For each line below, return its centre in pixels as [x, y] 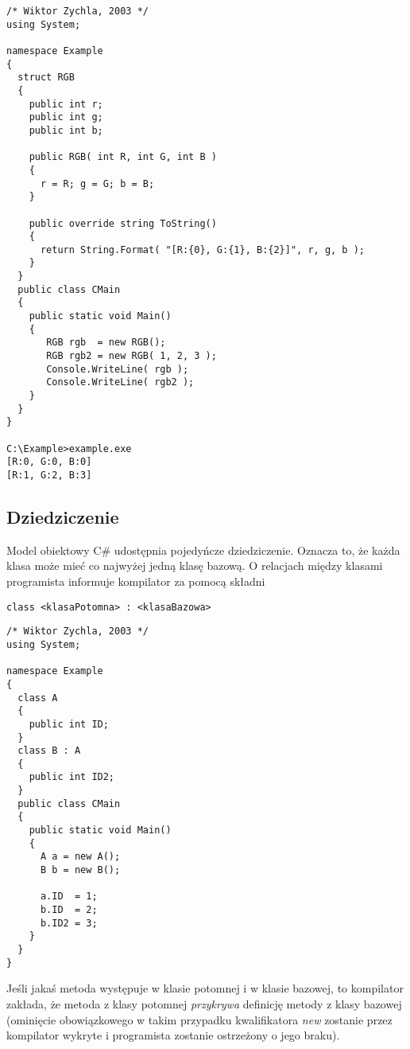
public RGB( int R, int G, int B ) [123, 157]
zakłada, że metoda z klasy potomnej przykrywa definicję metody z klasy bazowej [204, 1003]
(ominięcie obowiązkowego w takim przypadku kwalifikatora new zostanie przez [199, 1019]
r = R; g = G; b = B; [97, 183]
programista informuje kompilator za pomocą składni [136, 581]
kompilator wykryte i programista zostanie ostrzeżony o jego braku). [173, 1035]
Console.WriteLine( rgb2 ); [120, 382]
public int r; [66, 104]
